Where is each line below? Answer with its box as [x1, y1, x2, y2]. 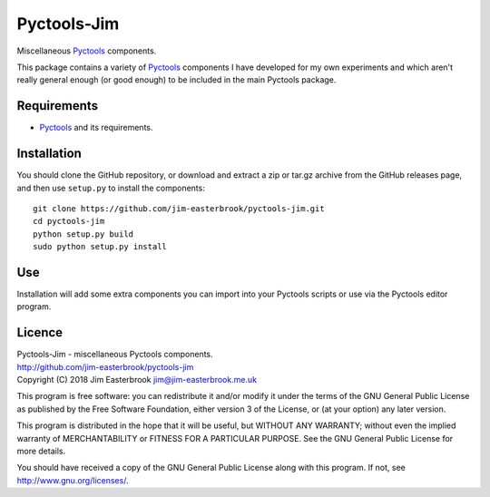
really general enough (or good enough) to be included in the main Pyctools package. [16, 74, 337, 85]
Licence [16, 325, 64, 340]
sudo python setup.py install [33, 241, 168, 252]
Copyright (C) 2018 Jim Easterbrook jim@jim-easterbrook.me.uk [16, 375, 258, 385]
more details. [16, 445, 66, 457]
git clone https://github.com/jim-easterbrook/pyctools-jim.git [33, 203, 326, 213]
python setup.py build [33, 229, 134, 239]
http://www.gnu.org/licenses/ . [16, 474, 129, 485]
